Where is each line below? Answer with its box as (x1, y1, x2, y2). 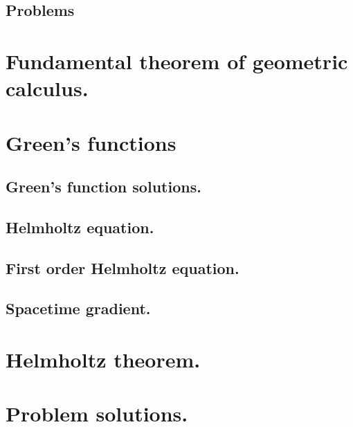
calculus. (6, 74, 89, 102)
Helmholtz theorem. (6, 345, 201, 374)
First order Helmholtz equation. (6, 257, 239, 278)
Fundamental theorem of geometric (6, 46, 348, 75)
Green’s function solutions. (6, 176, 201, 197)
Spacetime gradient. (6, 298, 151, 319)
